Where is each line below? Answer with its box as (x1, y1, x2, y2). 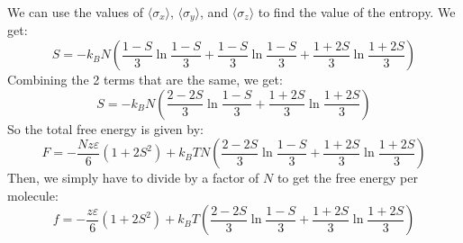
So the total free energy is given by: (7, 119, 204, 138)
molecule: (7, 185, 59, 204)
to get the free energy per (277, 168, 418, 187)
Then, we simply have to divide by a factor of (7, 168, 259, 187)
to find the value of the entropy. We (258, 3, 456, 21)
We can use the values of (7, 3, 144, 21)
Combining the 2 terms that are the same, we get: (7, 70, 283, 89)
